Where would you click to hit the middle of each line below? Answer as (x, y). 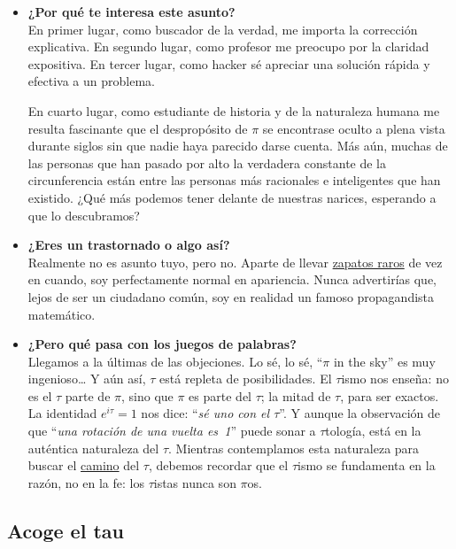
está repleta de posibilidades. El (246, 379)
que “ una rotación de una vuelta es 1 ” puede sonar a (172, 431)
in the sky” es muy (384, 361)
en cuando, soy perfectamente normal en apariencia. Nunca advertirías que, (232, 279)
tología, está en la (373, 431)
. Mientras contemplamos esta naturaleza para (294, 448)
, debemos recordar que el (218, 465)
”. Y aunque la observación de (359, 413)
